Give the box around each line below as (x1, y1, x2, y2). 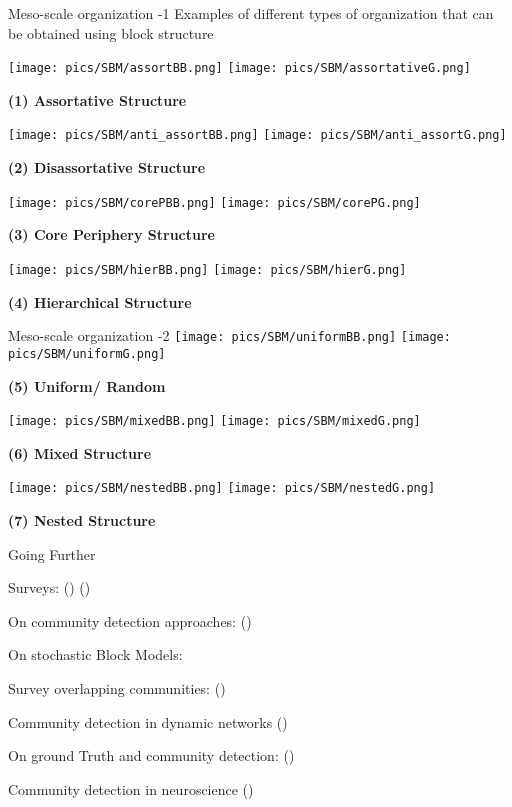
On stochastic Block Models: (8, 644, 183, 665)
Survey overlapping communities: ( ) (8, 677, 226, 698)
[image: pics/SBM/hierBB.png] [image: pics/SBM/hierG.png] (8, 262, 407, 277)
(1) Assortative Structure (8, 89, 187, 110)
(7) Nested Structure (8, 510, 156, 530)
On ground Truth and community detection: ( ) (8, 745, 295, 766)
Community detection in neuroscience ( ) (8, 778, 254, 799)
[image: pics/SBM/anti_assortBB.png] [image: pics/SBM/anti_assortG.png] (8, 128, 507, 143)
